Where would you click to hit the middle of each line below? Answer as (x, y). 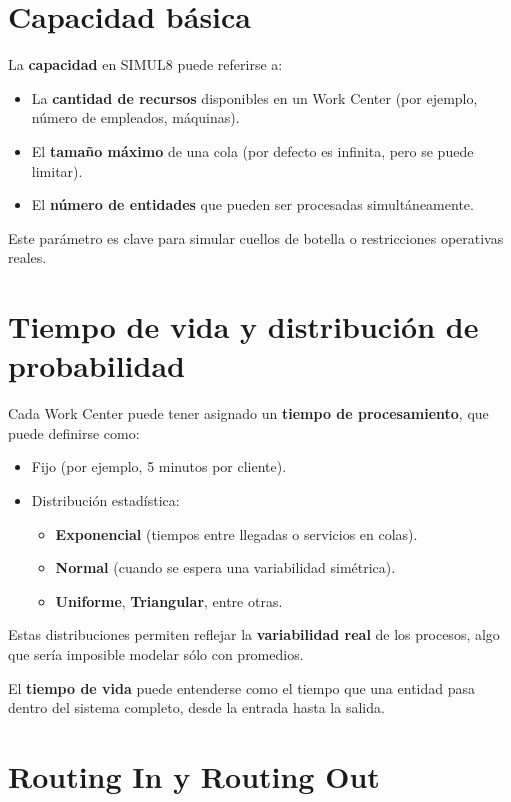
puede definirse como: (74, 432)
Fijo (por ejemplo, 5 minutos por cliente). (159, 466)
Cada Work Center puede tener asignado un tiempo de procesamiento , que (248, 413)
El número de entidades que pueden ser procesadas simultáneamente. (252, 204)
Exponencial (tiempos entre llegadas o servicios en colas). (236, 533)
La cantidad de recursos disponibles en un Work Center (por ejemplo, (254, 97)
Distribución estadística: (105, 499)
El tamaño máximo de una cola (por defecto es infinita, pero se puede (252, 150)
